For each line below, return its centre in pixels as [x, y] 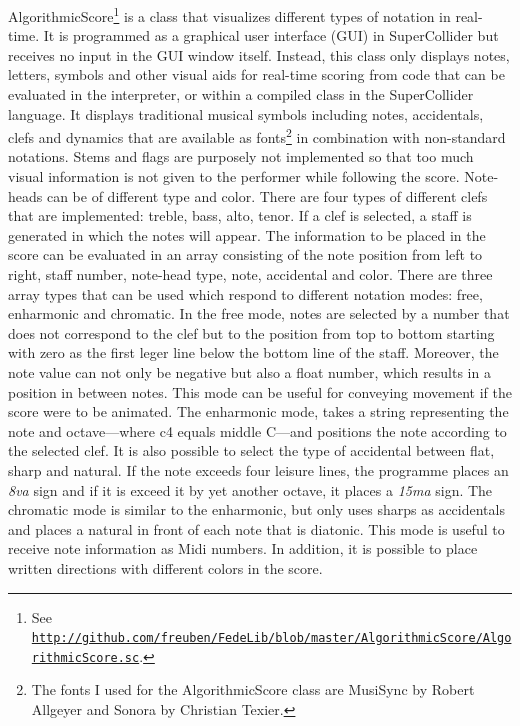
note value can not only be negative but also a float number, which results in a [249, 372]
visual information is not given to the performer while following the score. [234, 176]
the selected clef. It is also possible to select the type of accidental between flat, [251, 450]
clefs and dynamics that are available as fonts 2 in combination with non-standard [257, 135]
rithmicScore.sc [85, 657]
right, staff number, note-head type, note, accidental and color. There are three [250, 274]
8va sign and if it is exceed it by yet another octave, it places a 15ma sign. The [250, 489]
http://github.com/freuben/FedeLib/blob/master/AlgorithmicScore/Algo [271, 638]
